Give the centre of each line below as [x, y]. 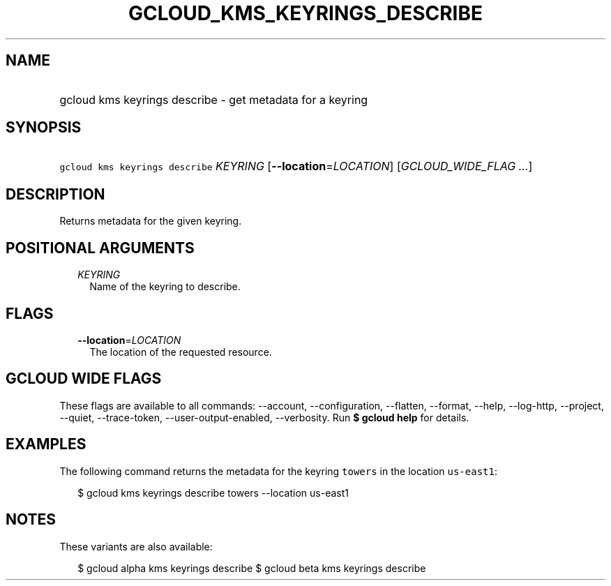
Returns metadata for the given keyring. [151, 221]
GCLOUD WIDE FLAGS [84, 379]
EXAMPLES [46, 444]
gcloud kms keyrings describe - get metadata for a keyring [214, 99]
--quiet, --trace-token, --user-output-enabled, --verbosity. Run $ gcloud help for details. [264, 417]
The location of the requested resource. [181, 352]
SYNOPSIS [44, 128]
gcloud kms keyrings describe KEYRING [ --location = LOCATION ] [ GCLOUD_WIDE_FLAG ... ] [296, 166]
